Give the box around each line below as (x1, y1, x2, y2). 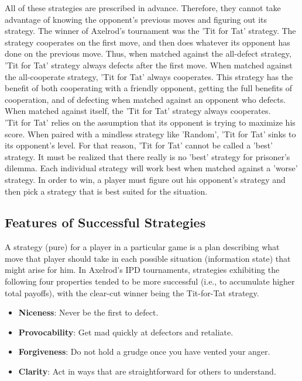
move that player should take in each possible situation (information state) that (5, 252, 291, 264)
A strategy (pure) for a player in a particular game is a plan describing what (5, 241, 280, 253)
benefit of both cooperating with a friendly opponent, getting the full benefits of (5, 82, 293, 94)
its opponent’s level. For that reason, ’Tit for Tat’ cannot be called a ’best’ (5, 139, 273, 151)
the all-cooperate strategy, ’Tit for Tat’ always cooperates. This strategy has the (5, 70, 293, 82)
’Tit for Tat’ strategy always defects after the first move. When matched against (5, 58, 293, 71)
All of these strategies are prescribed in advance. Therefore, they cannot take (5, 2, 281, 13)
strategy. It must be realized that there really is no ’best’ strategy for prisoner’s (5, 150, 290, 162)
